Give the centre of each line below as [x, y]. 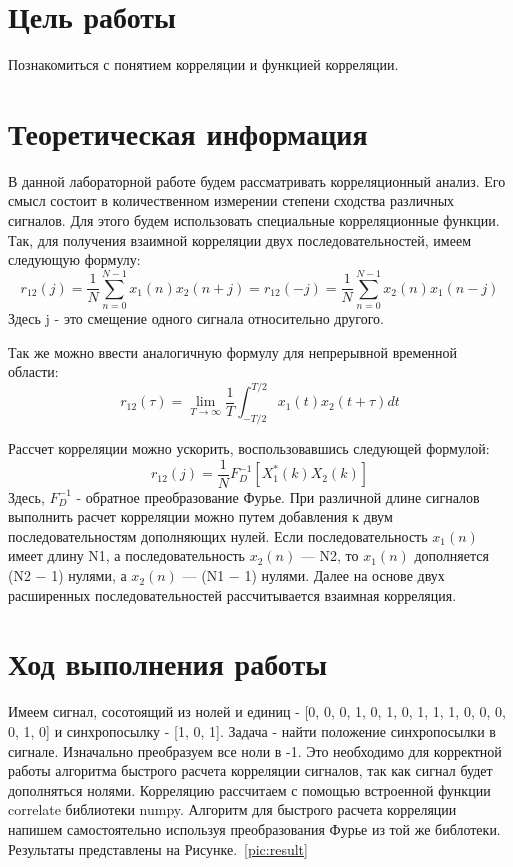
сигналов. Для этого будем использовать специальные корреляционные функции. [254, 220]
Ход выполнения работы [168, 663]
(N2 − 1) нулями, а [67, 575]
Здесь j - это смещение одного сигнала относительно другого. [196, 317]
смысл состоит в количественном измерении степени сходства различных [231, 200]
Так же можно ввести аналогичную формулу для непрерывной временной [233, 351]
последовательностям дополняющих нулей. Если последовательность [218, 535]
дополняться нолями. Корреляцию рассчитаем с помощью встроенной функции [249, 789]
